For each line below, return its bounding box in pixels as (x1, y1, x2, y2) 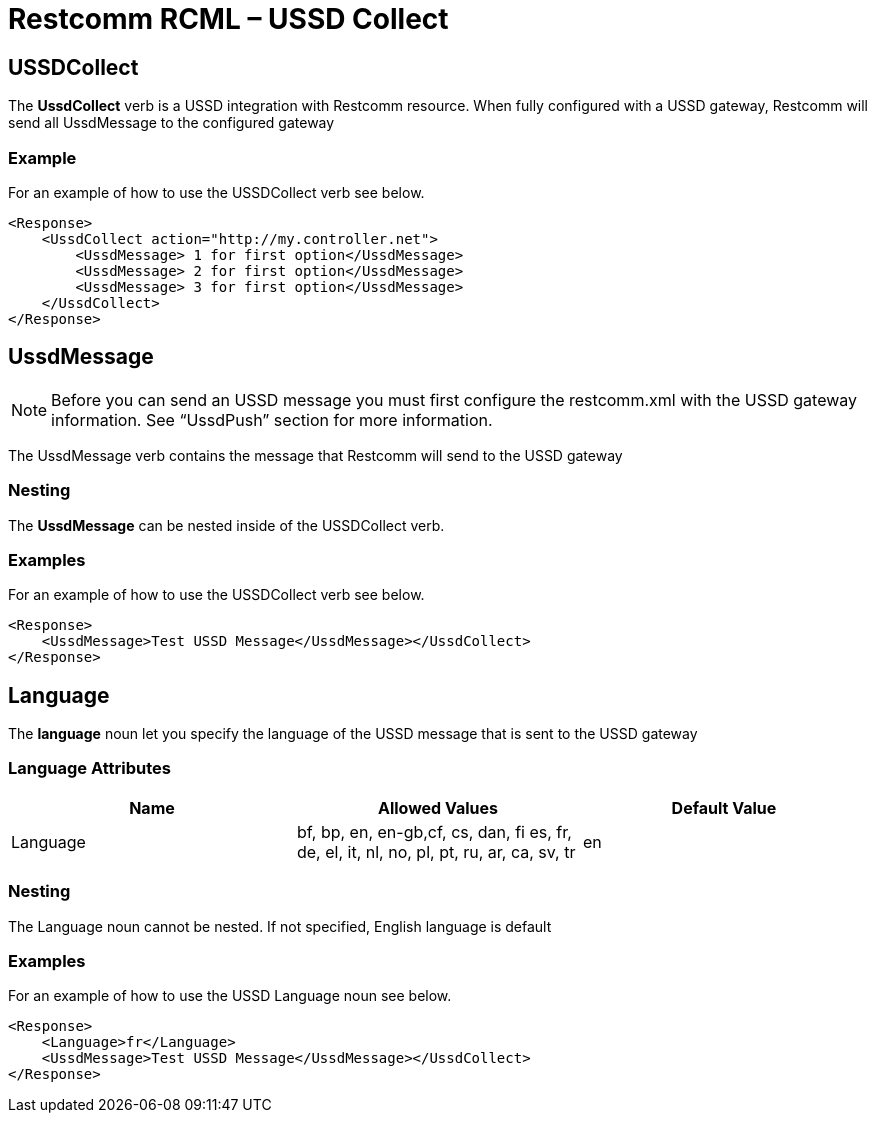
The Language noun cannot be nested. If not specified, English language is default (8, 917, 552, 935)
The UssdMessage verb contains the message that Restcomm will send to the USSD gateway (8, 446, 623, 464)
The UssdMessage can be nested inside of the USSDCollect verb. (8, 516, 445, 534)
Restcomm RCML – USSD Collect (8, 2, 449, 36)
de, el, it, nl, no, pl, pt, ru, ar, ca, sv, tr (296, 841, 576, 862)
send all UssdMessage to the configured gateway (8, 114, 335, 132)
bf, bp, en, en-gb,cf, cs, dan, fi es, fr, (296, 821, 572, 842)
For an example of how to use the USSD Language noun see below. (8, 987, 452, 1005)
